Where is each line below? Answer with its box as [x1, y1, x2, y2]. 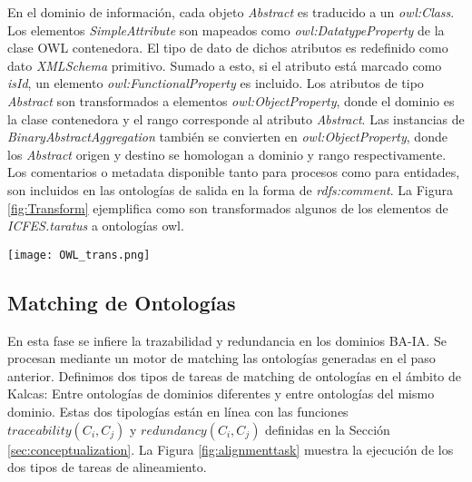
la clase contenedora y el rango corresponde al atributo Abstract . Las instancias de [7, 109, 465, 128]
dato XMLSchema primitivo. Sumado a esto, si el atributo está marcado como [7, 55, 442, 74]
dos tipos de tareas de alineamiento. [7, 457, 207, 477]
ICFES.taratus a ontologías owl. [7, 216, 184, 235]
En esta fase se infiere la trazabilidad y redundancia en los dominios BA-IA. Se [7, 330, 447, 349]
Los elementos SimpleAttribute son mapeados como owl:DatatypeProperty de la [7, 20, 445, 39]
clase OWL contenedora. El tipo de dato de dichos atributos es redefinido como [7, 38, 448, 57]
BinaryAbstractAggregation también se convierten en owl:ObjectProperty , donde [7, 127, 447, 146]
